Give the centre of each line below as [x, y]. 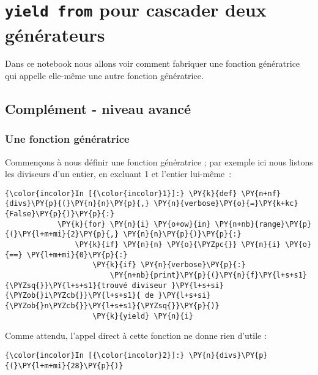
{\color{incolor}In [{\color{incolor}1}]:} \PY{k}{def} [121, 193]
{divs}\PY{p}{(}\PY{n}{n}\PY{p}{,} [77, 204]
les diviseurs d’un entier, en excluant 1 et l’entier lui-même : [118, 174]
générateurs [55, 34]
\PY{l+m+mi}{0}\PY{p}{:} [77, 255]
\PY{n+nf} [261, 193]
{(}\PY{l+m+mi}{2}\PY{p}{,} [62, 234]
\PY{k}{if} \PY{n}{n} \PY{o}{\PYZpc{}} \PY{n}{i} [178, 245]
